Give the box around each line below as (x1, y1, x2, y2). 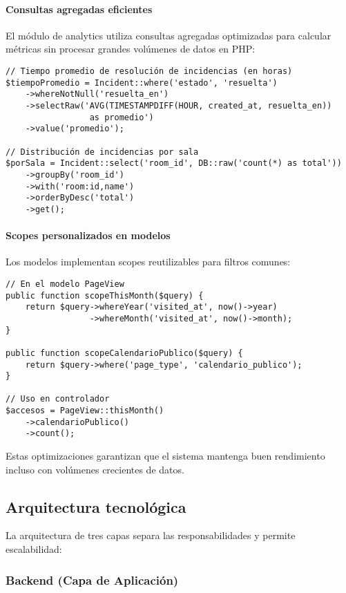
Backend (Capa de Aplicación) (6, 571, 179, 588)
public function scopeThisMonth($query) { (6, 290, 204, 301)
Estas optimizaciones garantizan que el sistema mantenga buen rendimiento (6, 449, 325, 463)
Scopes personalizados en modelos (6, 228, 171, 243)
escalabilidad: (6, 542, 62, 556)
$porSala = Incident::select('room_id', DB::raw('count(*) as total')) (6, 158, 342, 169)
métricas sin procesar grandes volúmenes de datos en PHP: (6, 41, 256, 56)
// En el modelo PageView (6, 279, 124, 289)
